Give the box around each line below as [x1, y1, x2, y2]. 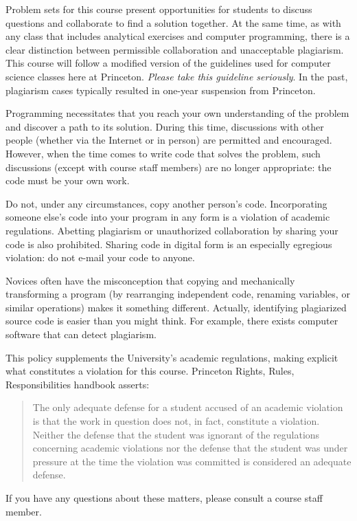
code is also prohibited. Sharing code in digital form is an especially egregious [5, 236, 332, 251]
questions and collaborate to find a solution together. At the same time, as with [5, 15, 341, 30]
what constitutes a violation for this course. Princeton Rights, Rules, [5, 364, 295, 378]
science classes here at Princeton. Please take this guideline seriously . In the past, [5, 69, 348, 83]
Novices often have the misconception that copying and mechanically [5, 273, 295, 287]
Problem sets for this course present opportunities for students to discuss [5, 2, 312, 16]
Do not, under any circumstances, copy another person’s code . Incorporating [5, 196, 327, 210]
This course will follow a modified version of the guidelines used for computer [5, 56, 331, 70]
